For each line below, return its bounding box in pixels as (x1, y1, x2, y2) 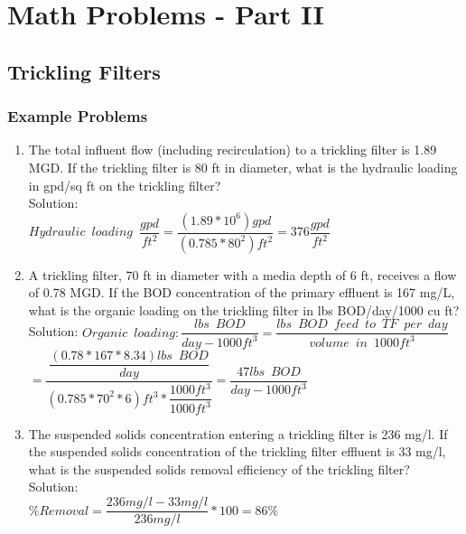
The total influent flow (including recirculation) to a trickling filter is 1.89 (28, 140, 437, 159)
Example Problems (7, 105, 148, 127)
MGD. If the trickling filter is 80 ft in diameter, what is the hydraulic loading (28, 157, 458, 176)
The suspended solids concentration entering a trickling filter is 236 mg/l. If (28, 424, 448, 443)
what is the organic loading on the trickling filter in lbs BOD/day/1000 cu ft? (28, 300, 460, 319)
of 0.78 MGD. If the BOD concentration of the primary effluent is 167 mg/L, (28, 283, 455, 302)
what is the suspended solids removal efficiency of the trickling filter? (28, 459, 410, 478)
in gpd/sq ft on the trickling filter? (28, 175, 221, 194)
